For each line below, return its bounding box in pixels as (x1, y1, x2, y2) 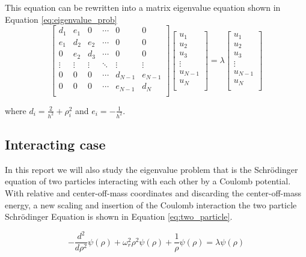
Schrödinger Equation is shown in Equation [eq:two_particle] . (5, 210, 233, 223)
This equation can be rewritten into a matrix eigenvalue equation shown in (5, 1, 281, 13)
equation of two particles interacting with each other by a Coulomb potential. (5, 175, 291, 187)
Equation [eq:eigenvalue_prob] (5, 13, 117, 25)
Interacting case (5, 135, 106, 153)
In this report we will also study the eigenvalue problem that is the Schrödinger (5, 163, 298, 175)
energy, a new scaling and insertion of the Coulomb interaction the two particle (5, 198, 297, 211)
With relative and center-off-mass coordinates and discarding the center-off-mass (5, 186, 301, 199)
